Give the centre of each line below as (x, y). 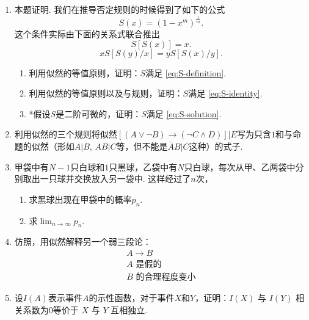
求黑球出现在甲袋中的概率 (80, 199)
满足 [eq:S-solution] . (184, 113)
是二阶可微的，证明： (99, 113)
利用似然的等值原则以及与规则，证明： (106, 93)
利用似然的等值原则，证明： (85, 72)
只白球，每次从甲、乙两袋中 (240, 166)
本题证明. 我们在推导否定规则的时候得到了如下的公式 (120, 9)
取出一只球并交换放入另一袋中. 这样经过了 (107, 179)
